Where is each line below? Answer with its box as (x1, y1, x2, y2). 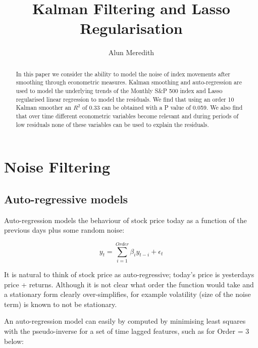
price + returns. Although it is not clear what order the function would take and (4, 279, 254, 289)
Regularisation (80, 18, 183, 38)
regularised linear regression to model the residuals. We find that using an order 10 (16, 95, 234, 103)
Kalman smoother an (16, 103, 72, 112)
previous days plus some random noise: (4, 225, 125, 235)
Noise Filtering (4, 156, 111, 177)
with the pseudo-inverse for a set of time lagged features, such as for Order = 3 (4, 325, 249, 336)
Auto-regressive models (4, 191, 128, 206)
